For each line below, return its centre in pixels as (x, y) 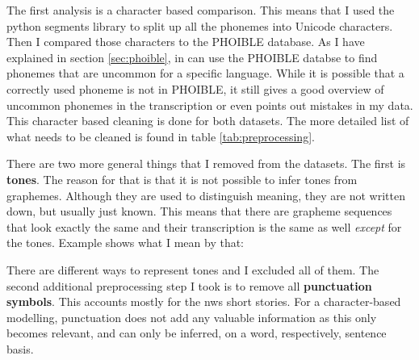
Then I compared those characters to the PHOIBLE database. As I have (186, 42)
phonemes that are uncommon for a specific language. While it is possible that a (205, 73)
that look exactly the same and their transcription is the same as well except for (204, 226)
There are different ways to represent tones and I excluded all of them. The (193, 269)
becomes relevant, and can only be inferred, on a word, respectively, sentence (197, 333)
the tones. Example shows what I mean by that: (126, 243)
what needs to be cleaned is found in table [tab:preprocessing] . (161, 136)
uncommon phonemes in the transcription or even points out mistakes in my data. (210, 105)
